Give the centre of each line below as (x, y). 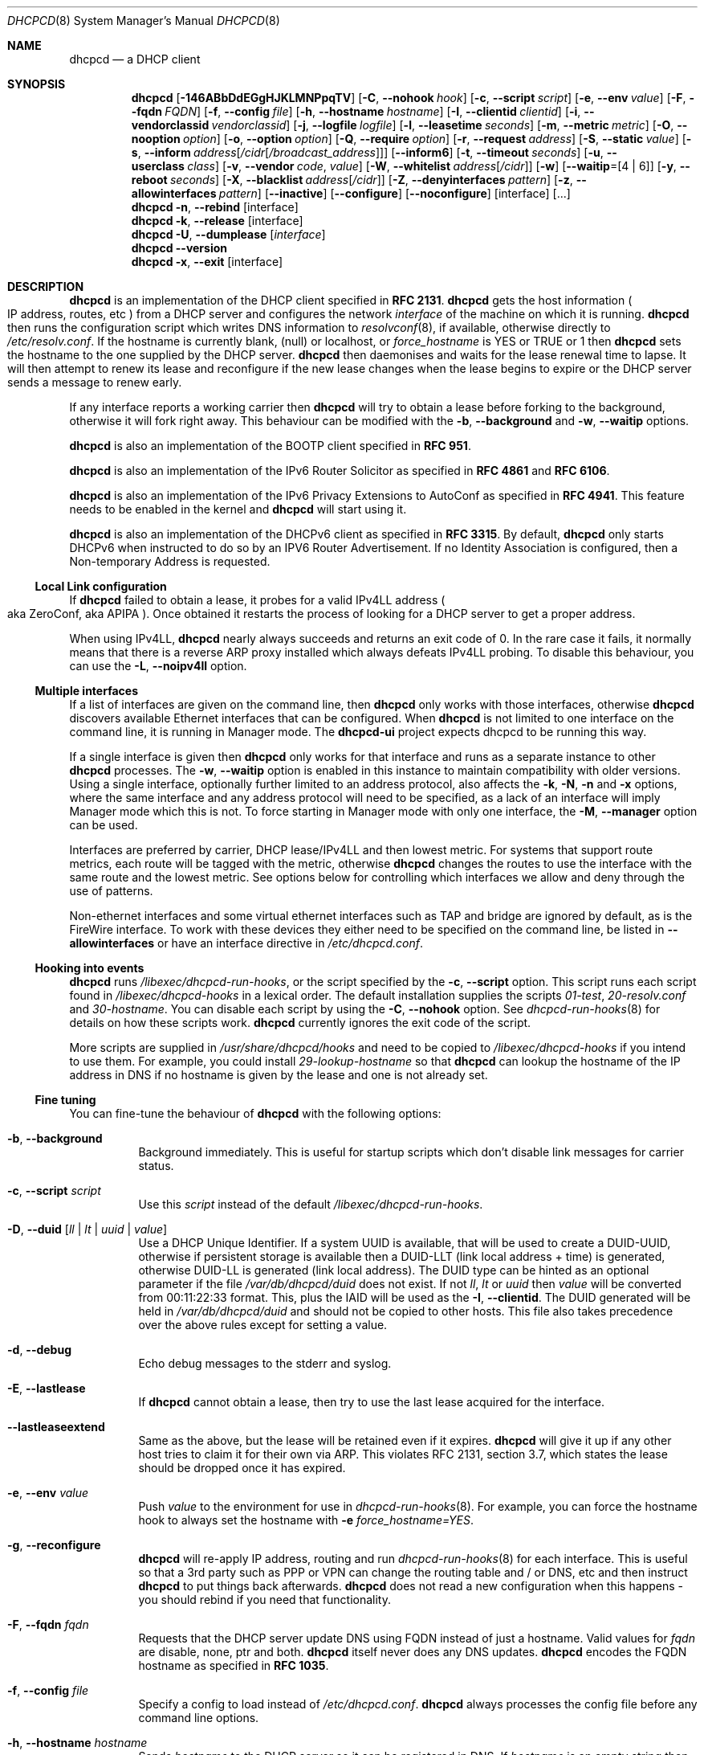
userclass (158, 166)
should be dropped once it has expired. (242, 1468)
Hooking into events (90, 968)
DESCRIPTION (46, 286)
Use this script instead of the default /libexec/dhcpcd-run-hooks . (311, 1204)
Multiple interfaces (87, 691)
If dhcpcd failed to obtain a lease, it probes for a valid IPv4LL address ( (257, 600)
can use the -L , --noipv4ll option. (158, 666)
